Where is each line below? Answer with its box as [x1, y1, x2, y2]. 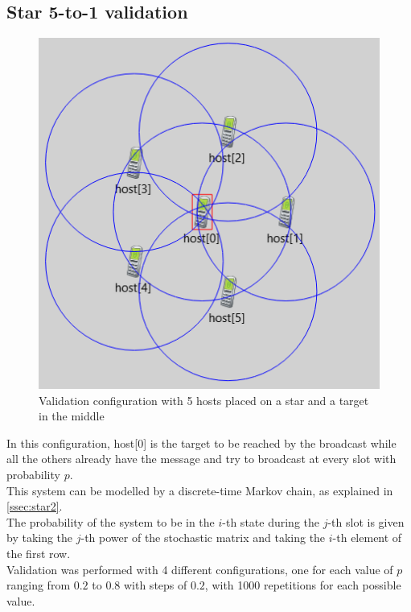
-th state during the [222, 513, 319, 530]
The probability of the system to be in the [6, 513, 215, 530]
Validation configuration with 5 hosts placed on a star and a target [39, 391, 369, 408]
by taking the [6, 529, 73, 546]
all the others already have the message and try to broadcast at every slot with [6, 450, 397, 467]
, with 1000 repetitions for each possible [204, 577, 401, 593]
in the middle [39, 407, 105, 424]
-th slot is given [327, 513, 405, 530]
